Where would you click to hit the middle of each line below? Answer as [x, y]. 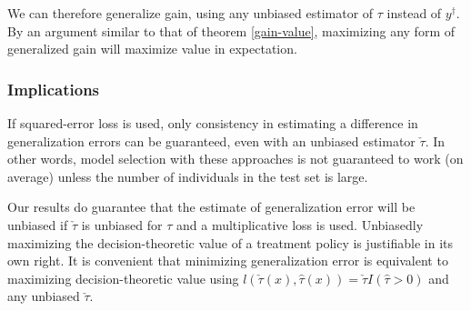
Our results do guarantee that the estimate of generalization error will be [211, 207]
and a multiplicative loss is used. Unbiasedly [300, 224]
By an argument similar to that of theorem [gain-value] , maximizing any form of [231, 30]
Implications [54, 89]
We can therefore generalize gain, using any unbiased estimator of [190, 13]
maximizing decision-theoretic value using [123, 278]
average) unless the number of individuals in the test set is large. [188, 176]
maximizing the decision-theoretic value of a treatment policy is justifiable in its [230, 242]
